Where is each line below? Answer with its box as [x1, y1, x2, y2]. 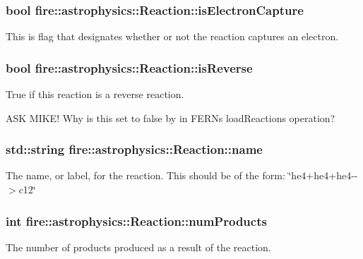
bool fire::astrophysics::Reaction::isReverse [6, 59, 253, 76]
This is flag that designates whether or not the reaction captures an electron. [6, 29, 339, 44]
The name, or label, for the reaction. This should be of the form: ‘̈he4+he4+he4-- [6, 168, 358, 183]
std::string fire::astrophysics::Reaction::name [6, 140, 263, 158]
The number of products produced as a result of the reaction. [6, 239, 271, 254]
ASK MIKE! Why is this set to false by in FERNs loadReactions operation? [6, 110, 335, 125]
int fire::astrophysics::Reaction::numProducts [6, 212, 267, 229]
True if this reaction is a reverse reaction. [6, 87, 184, 102]
